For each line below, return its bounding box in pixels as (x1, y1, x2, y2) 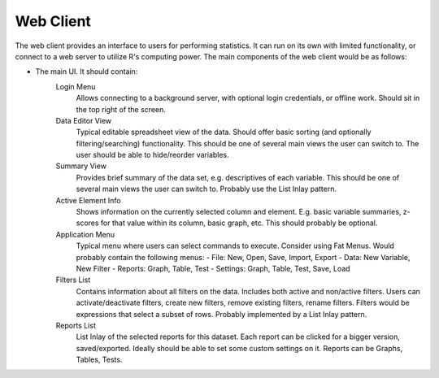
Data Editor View (55, 115, 112, 125)
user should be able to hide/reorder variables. (76, 150, 229, 160)
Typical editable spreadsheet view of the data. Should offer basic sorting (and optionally (76, 127, 372, 137)
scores (76, 218, 99, 228)
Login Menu (55, 81, 96, 91)
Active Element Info (55, 195, 121, 205)
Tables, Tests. (76, 354, 123, 365)
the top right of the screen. (76, 104, 167, 114)
